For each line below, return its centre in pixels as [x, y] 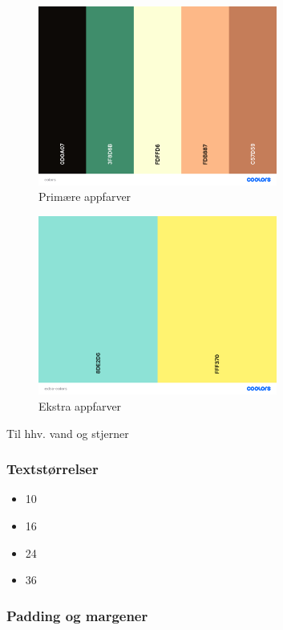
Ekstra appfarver [80, 405]
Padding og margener [77, 615]
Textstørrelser [53, 469]
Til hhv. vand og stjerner [68, 433]
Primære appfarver [85, 196]
